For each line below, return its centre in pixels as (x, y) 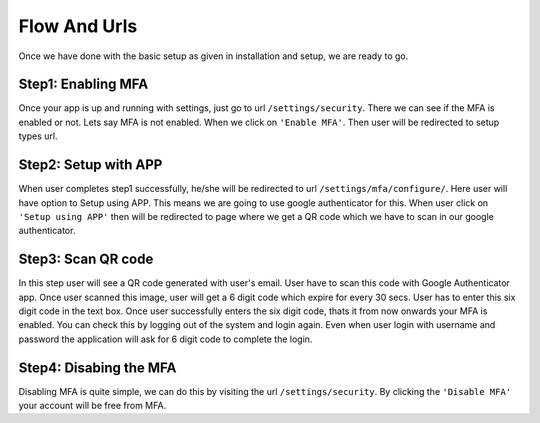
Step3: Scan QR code (86, 259)
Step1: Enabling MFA (83, 84)
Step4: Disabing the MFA (97, 367)
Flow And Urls (78, 26)
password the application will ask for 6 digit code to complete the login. (165, 339)
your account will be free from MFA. (92, 406)
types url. (38, 136)
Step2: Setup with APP (90, 165)
